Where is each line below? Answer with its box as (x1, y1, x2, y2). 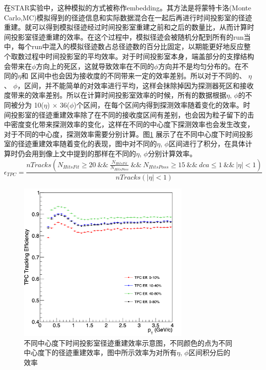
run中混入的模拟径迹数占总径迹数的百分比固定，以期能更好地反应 (31, 41, 244, 52)
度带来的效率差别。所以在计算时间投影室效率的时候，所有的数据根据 (4, 90, 226, 100)
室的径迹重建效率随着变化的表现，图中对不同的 (4, 138, 157, 149)
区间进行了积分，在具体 (168, 138, 245, 149)
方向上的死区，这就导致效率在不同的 (36, 61, 154, 71)
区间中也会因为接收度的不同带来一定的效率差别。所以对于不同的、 (30, 70, 246, 81)
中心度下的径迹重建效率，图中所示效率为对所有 (24, 347, 177, 358)
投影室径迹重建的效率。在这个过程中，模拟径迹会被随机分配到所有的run (10, 31, 244, 42)
